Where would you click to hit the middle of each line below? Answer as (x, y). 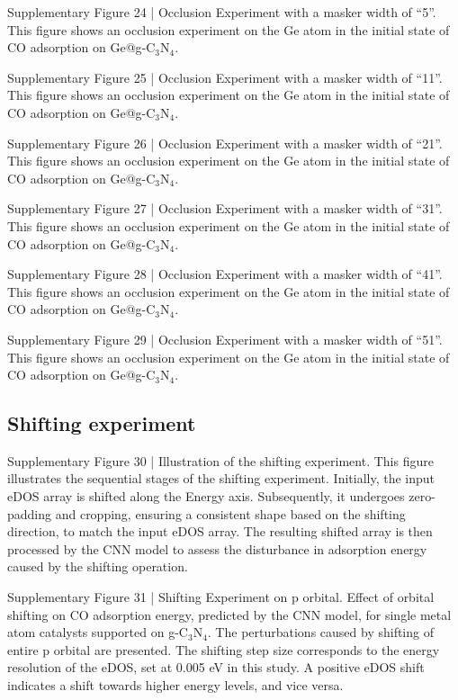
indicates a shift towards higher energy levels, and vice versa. (175, 685)
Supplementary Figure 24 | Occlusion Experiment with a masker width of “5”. (222, 12)
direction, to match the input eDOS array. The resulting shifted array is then (220, 531)
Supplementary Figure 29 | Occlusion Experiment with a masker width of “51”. (225, 339)
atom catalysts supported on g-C (98, 632)
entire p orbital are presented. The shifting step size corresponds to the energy (224, 649)
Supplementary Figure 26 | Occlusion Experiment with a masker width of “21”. (225, 143)
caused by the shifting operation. (98, 566)
